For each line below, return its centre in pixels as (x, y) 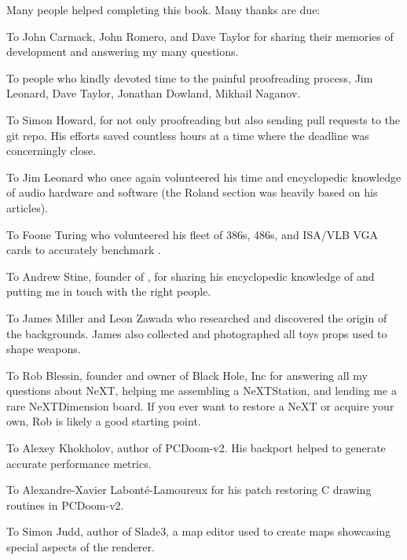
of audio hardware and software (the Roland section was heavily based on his (192, 192)
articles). (27, 207)
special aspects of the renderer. (81, 547)
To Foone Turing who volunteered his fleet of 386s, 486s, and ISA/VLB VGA (192, 234)
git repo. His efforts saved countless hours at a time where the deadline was (188, 135)
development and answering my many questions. (123, 52)
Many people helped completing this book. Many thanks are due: (163, 9)
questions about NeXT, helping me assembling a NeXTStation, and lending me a (202, 391)
